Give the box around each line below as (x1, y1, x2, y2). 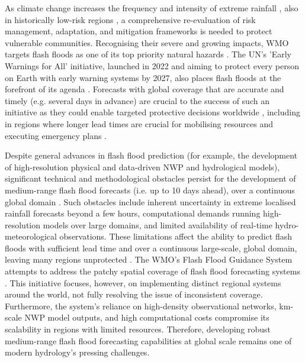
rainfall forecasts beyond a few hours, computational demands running (5, 207, 261, 219)
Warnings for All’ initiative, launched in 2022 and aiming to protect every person (5, 59, 300, 72)
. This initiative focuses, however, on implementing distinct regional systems (5, 276, 281, 289)
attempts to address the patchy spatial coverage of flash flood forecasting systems (5, 265, 300, 277)
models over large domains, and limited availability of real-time (43, 218, 272, 231)
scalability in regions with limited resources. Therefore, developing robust (5, 323, 271, 335)
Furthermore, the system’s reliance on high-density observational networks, (5, 299, 277, 312)
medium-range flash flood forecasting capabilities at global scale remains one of (5, 334, 292, 347)
